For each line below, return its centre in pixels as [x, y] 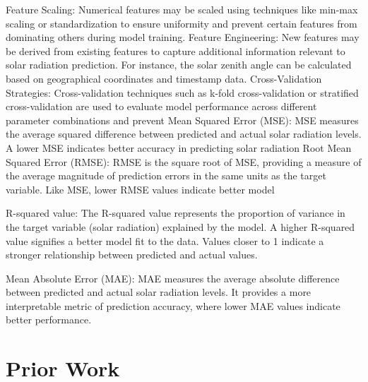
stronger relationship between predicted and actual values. [132, 255]
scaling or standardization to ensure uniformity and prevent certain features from [182, 23]
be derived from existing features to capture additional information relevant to [176, 50]
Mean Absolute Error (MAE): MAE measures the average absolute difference [173, 278]
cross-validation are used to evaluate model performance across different [161, 106]
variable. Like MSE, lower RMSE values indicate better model [140, 189]
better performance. [49, 320]
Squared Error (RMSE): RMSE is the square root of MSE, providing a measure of [184, 161]
